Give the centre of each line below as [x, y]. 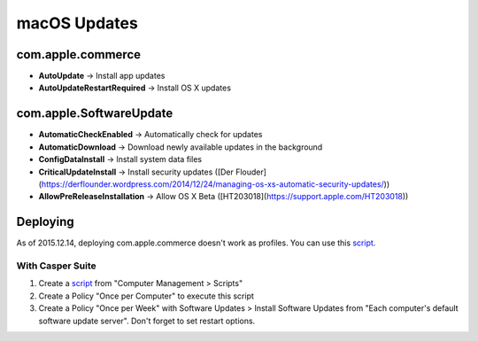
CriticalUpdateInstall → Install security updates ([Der [136, 172]
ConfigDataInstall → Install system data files [120, 159]
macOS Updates [77, 23]
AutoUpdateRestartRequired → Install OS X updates [135, 88]
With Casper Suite [56, 266]
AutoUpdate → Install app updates [102, 76]
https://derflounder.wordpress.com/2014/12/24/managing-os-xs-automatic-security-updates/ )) [216, 184]
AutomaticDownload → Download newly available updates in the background [181, 147]
